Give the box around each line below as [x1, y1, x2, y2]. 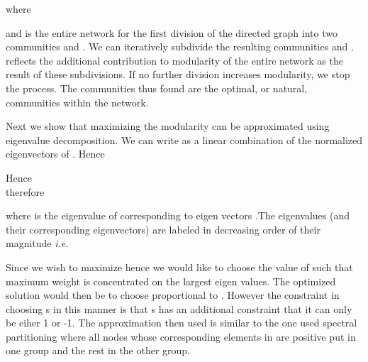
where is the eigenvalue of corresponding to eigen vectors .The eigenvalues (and [6, 208, 350, 223]
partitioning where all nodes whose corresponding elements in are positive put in [6, 329, 356, 344]
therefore [6, 184, 45, 199]
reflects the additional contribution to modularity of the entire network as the [6, 53, 343, 67]
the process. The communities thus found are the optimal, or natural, [6, 80, 308, 95]
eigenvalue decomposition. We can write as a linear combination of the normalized [6, 132, 363, 147]
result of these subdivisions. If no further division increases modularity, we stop [6, 67, 350, 82]
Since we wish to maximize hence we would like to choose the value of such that [6, 259, 353, 274]
